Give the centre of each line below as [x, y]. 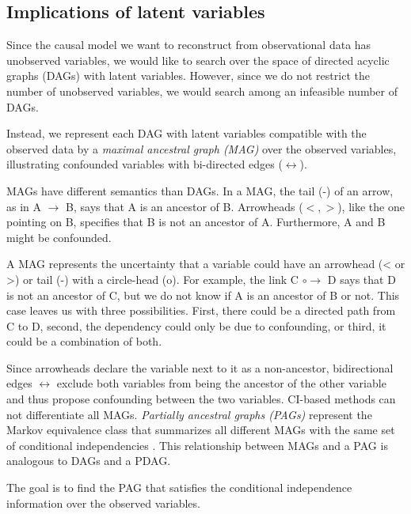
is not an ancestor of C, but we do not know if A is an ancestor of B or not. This [203, 295]
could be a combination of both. [84, 341]
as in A [24, 206]
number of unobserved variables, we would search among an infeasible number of [202, 91]
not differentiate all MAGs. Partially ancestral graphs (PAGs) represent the [189, 414]
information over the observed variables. [103, 503]
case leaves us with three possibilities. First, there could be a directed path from [201, 310]
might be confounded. [59, 237]
